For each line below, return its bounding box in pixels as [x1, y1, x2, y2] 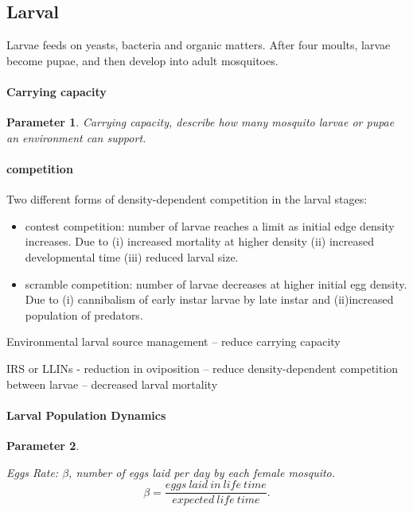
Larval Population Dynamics [6, 406, 166, 423]
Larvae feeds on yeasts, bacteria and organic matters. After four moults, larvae [6, 37, 391, 53]
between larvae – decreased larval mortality [6, 375, 218, 392]
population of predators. [25, 306, 143, 323]
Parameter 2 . [6, 436, 80, 453]
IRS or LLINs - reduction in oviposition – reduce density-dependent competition [6, 359, 399, 376]
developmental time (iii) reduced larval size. [25, 248, 239, 265]
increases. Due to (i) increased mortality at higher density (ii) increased [25, 233, 375, 250]
